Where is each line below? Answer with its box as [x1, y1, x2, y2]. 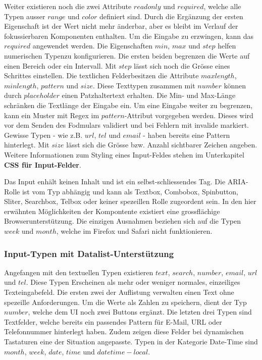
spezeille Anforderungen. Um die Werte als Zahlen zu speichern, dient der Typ [4, 296, 247, 307]
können [224, 80, 246, 90]
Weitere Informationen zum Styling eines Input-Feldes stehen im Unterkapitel [4, 149, 244, 160]
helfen [218, 40, 236, 51]
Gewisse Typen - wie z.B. [4, 129, 83, 140]
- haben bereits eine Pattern [143, 129, 230, 140]
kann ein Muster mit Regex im [4, 110, 99, 120]
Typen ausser [4, 11, 45, 21]
